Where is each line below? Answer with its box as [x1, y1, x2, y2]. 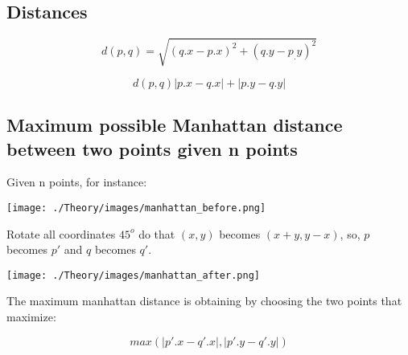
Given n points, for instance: [6, 173, 147, 190]
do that [138, 225, 175, 242]
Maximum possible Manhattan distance [6, 112, 343, 137]
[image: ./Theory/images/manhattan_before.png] [6, 202, 266, 214]
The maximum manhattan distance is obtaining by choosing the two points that [6, 292, 402, 309]
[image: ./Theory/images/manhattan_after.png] [6, 269, 260, 281]
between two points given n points [6, 136, 298, 161]
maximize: [6, 308, 56, 325]
